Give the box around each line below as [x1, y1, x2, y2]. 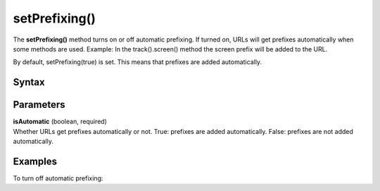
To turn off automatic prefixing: [13, 173, 103, 183]
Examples [13, 155, 58, 167]
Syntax [13, 76, 45, 88]
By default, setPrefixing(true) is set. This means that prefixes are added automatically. [13, 58, 262, 66]
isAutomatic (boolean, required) [13, 117, 107, 126]
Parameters [13, 99, 65, 111]
